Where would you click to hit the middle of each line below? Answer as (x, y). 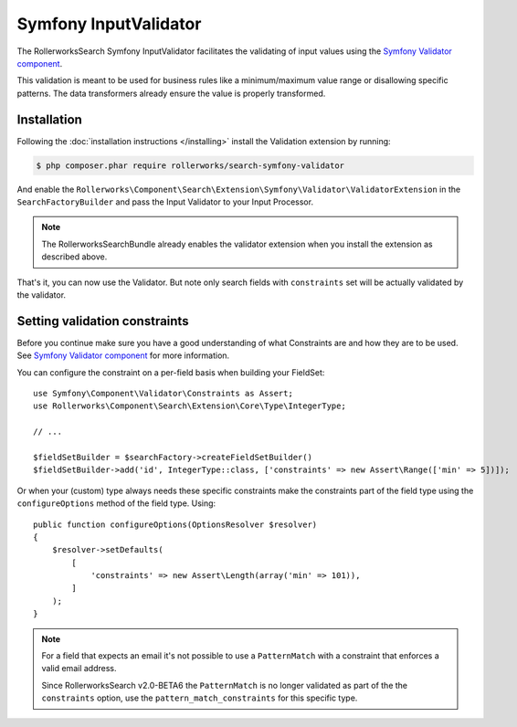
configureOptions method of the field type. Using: (116, 503)
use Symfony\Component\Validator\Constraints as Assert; (164, 394)
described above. (74, 257)
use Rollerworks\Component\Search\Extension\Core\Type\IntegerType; (190, 406)
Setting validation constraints (103, 321)
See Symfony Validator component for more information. (123, 355)
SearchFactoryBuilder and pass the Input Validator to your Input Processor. (165, 202)
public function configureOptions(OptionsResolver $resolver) (175, 524)
